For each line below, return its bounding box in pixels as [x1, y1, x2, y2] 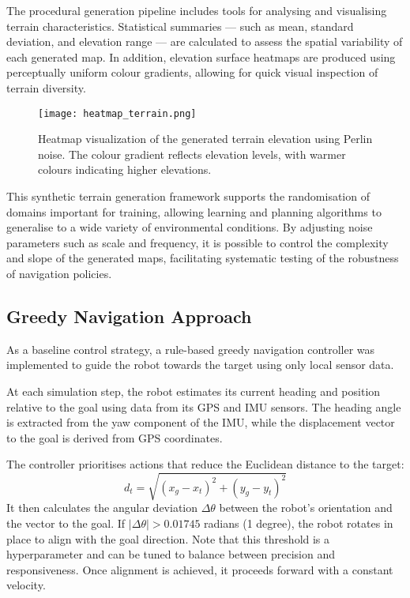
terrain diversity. [6, 79, 86, 96]
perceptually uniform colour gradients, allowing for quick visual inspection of [6, 64, 378, 81]
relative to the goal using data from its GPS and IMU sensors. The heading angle [6, 398, 401, 415]
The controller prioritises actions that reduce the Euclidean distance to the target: [6, 456, 404, 472]
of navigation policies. [6, 265, 112, 281]
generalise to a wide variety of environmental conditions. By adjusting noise [6, 219, 373, 235]
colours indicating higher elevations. [38, 161, 212, 178]
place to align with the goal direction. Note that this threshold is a [6, 530, 330, 547]
